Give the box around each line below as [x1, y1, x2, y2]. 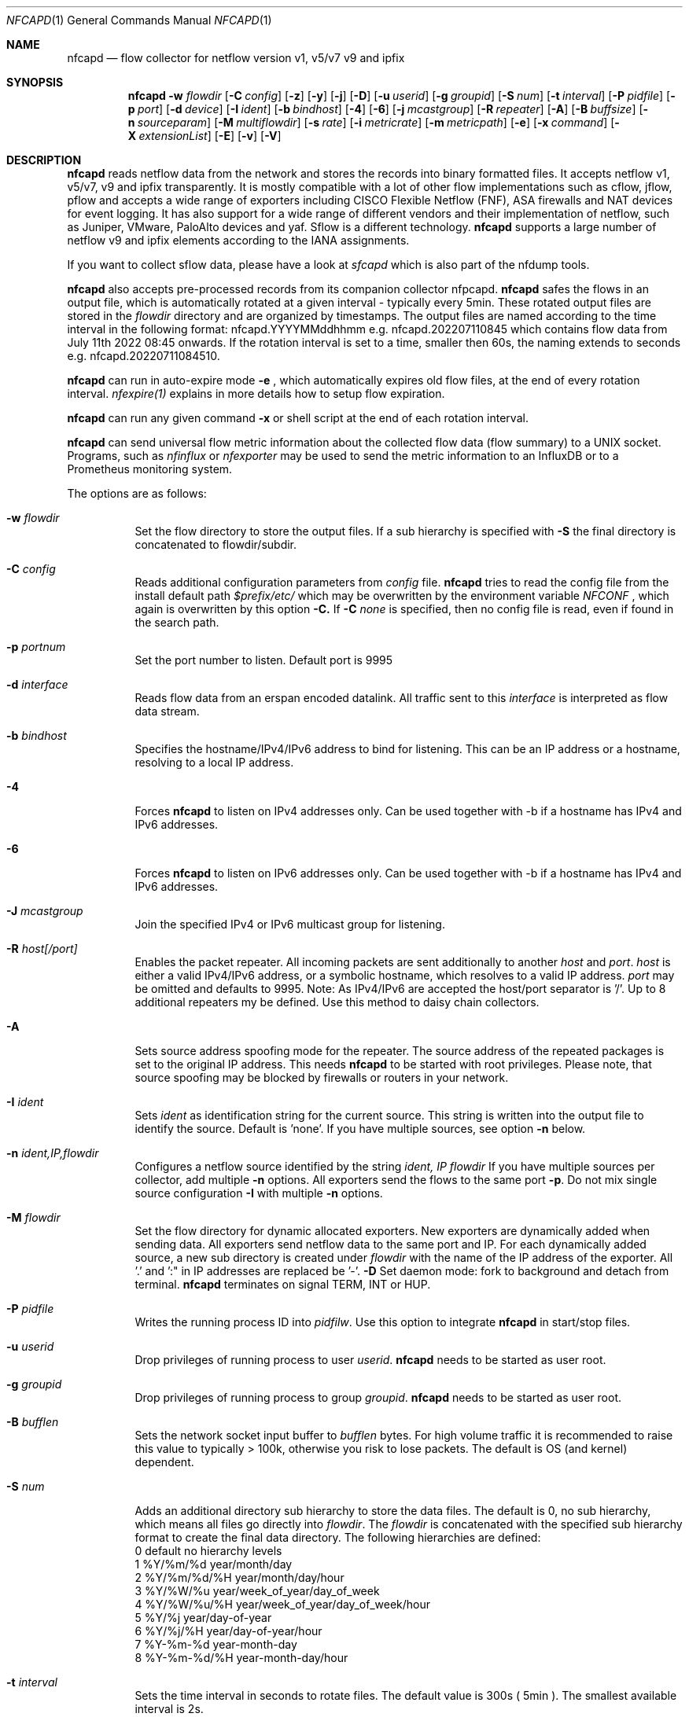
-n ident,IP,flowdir [6, 1146, 99, 1160]
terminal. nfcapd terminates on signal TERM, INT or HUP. [134, 1278, 431, 1291]
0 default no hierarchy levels [134, 1544, 282, 1557]
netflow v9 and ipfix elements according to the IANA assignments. [67, 233, 410, 247]
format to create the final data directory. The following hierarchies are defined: [134, 1531, 541, 1544]
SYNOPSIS [6, 75, 64, 89]
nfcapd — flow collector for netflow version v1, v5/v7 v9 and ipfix [67, 51, 405, 64]
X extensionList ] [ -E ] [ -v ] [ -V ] [127, 129, 282, 142]
